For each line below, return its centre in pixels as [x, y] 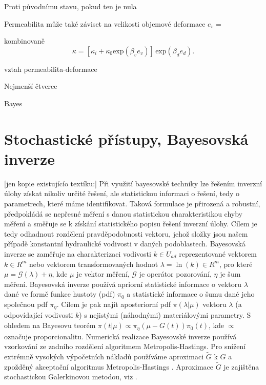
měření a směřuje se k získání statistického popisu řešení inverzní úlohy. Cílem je [131, 224]
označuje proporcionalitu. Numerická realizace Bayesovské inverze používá [120, 336]
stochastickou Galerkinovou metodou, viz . [71, 377]
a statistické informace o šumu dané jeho [191, 294]
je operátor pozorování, [175, 274]
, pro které [236, 264]
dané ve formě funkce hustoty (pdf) [60, 294]
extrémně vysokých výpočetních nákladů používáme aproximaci [104, 356]
